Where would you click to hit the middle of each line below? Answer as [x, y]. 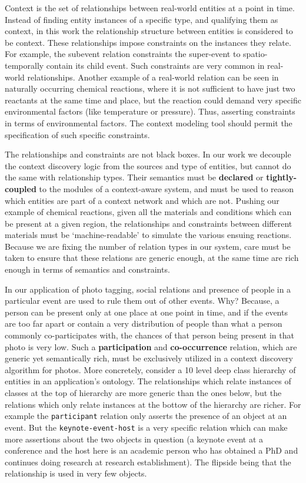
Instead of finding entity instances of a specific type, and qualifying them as [142, 19]
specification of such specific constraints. [77, 134]
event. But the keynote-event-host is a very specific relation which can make [146, 427]
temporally [24, 65]
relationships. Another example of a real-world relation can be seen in [153, 77]
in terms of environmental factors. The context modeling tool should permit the [149, 123]
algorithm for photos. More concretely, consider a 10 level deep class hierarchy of [150, 369]
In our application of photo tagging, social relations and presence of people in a [148, 289]
